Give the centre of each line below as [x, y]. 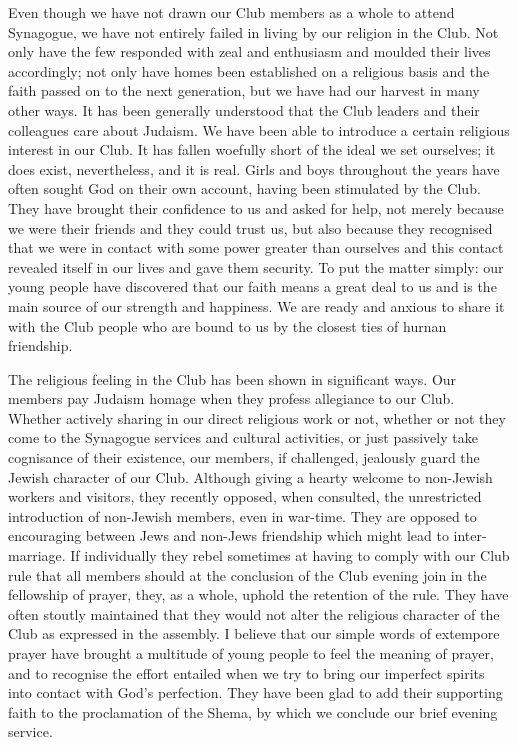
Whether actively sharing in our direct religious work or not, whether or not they [257, 417]
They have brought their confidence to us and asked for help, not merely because [256, 207]
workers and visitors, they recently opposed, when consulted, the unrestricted [245, 496]
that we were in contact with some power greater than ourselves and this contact [256, 247]
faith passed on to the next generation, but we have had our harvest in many [244, 90]
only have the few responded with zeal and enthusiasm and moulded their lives [249, 51]
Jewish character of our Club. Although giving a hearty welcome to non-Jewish [250, 476]
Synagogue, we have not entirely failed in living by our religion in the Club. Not [253, 31]
